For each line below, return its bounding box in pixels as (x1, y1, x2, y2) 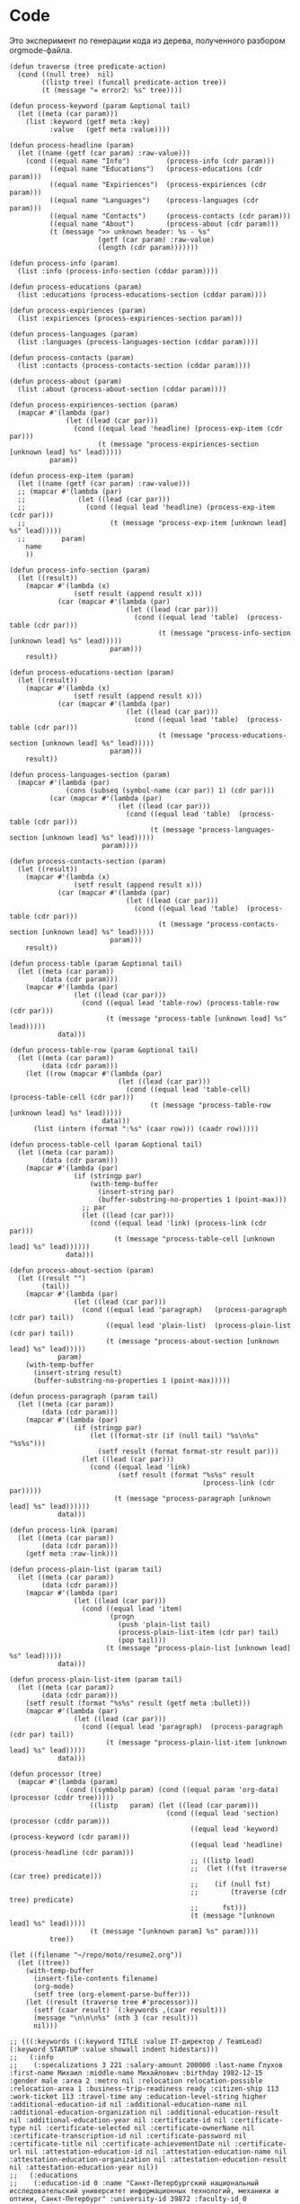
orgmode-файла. (9, 44, 73, 55)
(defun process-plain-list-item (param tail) (9, 1674, 182, 1684)
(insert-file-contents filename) (32, 1974, 159, 1983)
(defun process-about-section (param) (9, 1265, 154, 1275)
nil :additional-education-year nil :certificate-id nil (9, 2115, 227, 2125)
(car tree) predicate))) (9, 1871, 102, 1880)
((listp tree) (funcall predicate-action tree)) (41, 77, 227, 86)
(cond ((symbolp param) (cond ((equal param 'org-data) (66, 1785, 279, 1794)
